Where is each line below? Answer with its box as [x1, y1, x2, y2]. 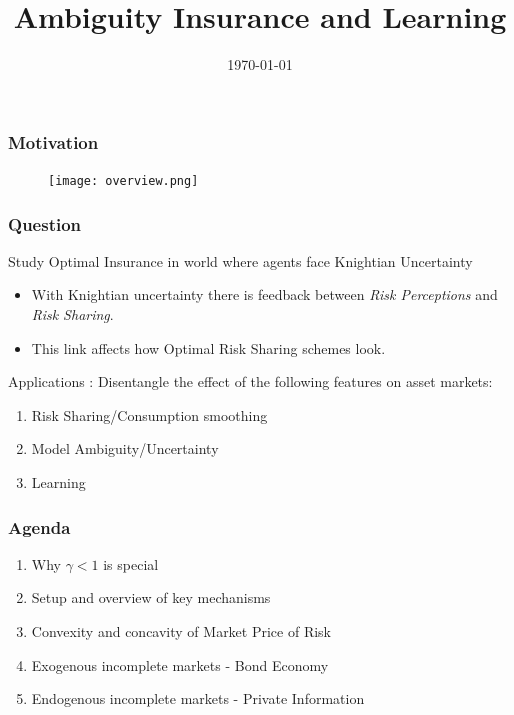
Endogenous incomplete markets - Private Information [31, 688, 365, 709]
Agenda [8, 514, 71, 539]
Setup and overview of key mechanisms [31, 587, 271, 608]
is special [103, 553, 159, 574]
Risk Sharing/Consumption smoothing [31, 404, 268, 425]
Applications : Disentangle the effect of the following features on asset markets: [8, 371, 493, 392]
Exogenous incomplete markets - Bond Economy [31, 654, 329, 675]
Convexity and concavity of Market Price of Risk [31, 621, 332, 642]
